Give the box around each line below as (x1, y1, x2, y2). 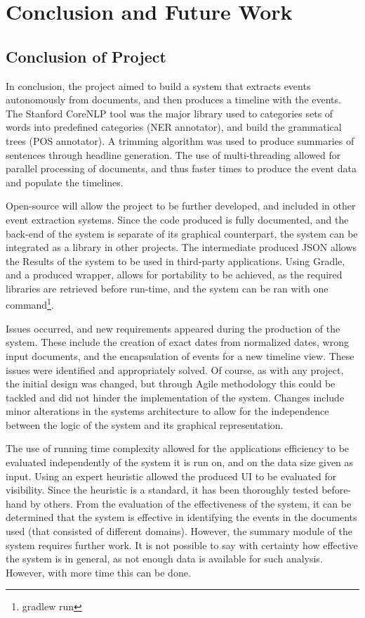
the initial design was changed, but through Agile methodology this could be (6, 376, 336, 391)
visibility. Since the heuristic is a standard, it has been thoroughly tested (6, 482, 319, 497)
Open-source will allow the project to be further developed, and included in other (6, 198, 356, 213)
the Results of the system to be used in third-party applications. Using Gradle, (6, 253, 345, 268)
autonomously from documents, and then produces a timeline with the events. (6, 92, 341, 107)
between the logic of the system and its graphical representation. (6, 417, 284, 432)
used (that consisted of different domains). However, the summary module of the (6, 524, 352, 539)
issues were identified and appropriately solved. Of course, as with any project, (6, 362, 344, 377)
